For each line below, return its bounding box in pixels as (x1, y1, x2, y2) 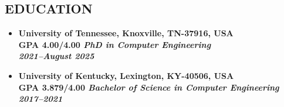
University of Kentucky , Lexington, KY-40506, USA (18, 69, 234, 81)
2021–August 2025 (18, 50, 94, 62)
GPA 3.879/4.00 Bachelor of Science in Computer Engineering (18, 81, 279, 93)
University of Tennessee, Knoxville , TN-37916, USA (18, 27, 234, 39)
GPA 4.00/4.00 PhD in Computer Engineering (18, 38, 211, 50)
